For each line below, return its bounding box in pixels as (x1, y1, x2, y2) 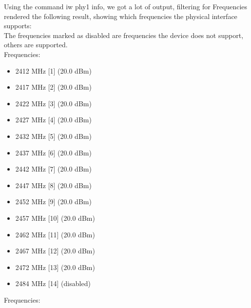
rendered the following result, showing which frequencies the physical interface (4, 11, 237, 21)
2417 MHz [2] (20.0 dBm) (15, 82, 92, 92)
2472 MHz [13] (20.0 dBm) (15, 262, 95, 272)
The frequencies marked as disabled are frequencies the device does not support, (4, 30, 244, 40)
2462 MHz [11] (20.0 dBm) (15, 229, 95, 239)
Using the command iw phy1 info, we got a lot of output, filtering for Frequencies (4, 1, 248, 11)
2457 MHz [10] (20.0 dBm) (15, 212, 95, 223)
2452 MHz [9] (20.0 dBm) (15, 196, 92, 207)
